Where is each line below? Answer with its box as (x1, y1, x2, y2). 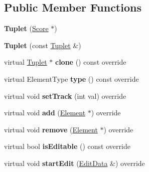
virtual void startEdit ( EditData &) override (4, 157, 145, 168)
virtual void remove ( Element (4, 124, 98, 134)
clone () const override (55, 57, 126, 67)
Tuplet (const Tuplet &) (4, 40, 81, 50)
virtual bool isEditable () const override (4, 141, 130, 151)
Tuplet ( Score (4, 23, 49, 34)
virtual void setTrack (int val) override (4, 90, 126, 101)
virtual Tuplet (4, 57, 47, 67)
